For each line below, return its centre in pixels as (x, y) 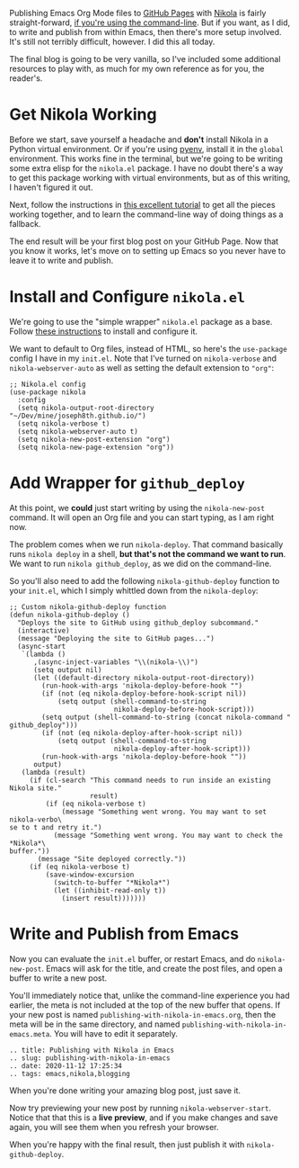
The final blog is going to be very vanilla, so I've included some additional (145, 59)
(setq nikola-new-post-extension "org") (94, 439)
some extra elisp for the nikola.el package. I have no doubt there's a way (146, 168)
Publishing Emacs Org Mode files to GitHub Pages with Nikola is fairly (138, 13)
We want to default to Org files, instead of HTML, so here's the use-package (148, 348)
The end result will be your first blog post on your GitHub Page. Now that (144, 241)
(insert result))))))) (104, 898)
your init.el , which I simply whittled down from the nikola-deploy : (134, 590)
